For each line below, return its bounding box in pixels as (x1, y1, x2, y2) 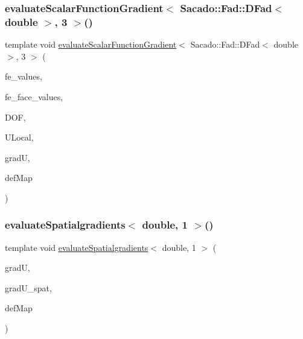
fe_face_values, (5, 90, 63, 103)
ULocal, (5, 131, 34, 144)
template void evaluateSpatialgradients (5, 241, 148, 253)
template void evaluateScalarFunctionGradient (5, 38, 177, 51)
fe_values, (5, 70, 42, 83)
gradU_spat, (5, 281, 52, 294)
